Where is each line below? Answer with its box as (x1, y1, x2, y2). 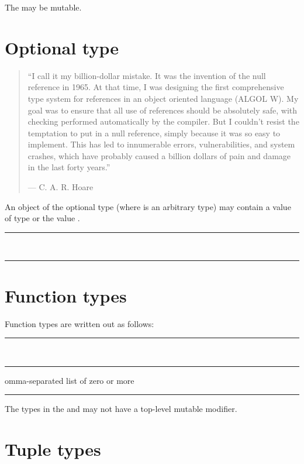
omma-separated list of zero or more (5, 374, 134, 386)
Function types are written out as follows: (5, 317, 154, 329)
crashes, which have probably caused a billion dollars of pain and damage (27, 149, 291, 161)
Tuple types (5, 437, 101, 461)
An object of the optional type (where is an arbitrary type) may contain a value (5, 200, 291, 212)
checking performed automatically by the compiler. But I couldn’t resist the (27, 115, 299, 128)
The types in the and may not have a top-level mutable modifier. (5, 403, 237, 415)
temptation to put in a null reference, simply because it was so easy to (27, 126, 281, 139)
